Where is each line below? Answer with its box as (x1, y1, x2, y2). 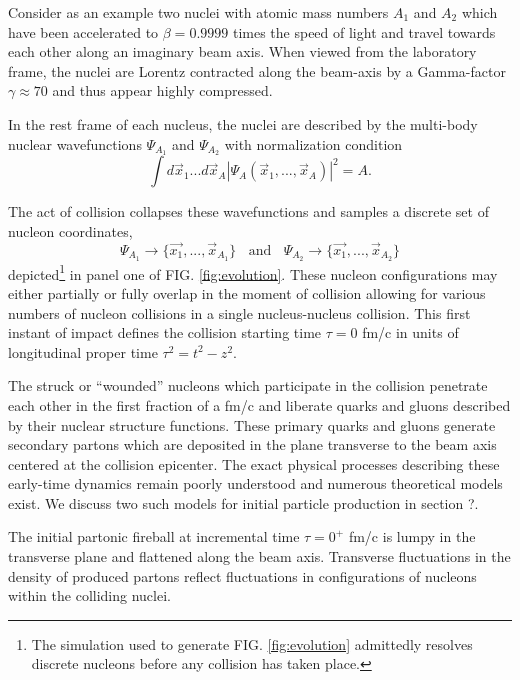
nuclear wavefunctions (8, 133, 142, 154)
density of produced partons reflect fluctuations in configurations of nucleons (8, 565, 477, 586)
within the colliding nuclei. (8, 585, 171, 606)
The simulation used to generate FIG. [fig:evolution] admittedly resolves (31, 633, 473, 654)
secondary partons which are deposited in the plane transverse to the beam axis (8, 434, 497, 455)
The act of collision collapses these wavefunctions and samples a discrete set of (8, 201, 489, 222)
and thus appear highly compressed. (52, 80, 273, 101)
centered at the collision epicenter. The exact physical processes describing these (8, 453, 500, 474)
